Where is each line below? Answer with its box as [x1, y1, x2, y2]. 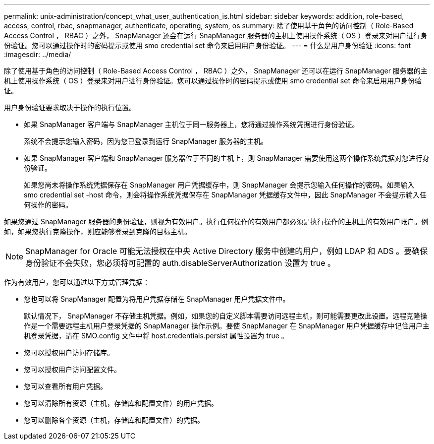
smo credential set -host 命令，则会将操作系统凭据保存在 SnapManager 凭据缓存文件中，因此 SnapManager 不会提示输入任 [24, 190, 427, 199]
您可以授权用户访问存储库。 [24, 348, 114, 357]
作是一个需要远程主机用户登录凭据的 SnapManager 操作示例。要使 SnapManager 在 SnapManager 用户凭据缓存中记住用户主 [24, 321, 430, 330]
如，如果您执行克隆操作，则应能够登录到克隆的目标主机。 [4, 227, 191, 236]
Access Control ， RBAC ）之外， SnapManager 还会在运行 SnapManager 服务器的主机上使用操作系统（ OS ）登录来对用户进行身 [4, 31, 428, 40]
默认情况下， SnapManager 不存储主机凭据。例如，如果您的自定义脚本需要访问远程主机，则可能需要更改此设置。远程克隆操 [24, 312, 428, 320]
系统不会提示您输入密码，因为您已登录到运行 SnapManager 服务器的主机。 [24, 137, 268, 145]
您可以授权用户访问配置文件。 [24, 365, 121, 374]
